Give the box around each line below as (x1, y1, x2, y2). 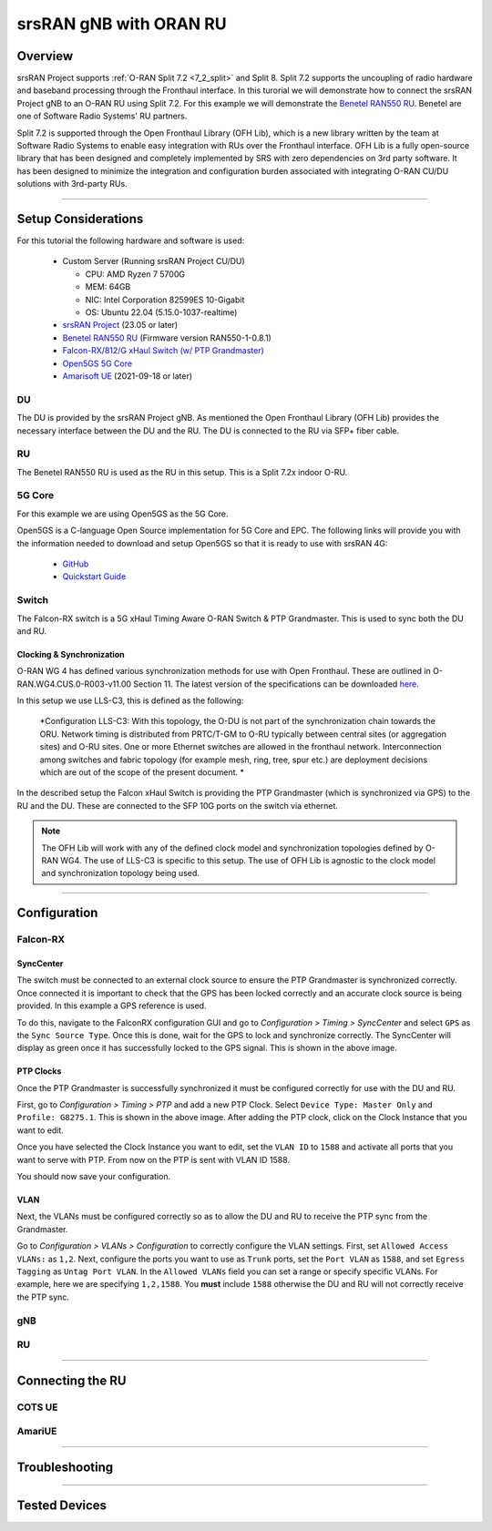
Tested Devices (16, 1497, 108, 1513)
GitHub (62, 558, 89, 569)
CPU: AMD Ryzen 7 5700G (85, 269, 186, 280)
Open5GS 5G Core (62, 358, 132, 369)
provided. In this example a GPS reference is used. (16, 1000, 207, 1011)
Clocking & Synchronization (16, 648, 125, 659)
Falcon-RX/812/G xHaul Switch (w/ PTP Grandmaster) (62, 345, 264, 356)
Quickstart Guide (62, 571, 127, 582)
